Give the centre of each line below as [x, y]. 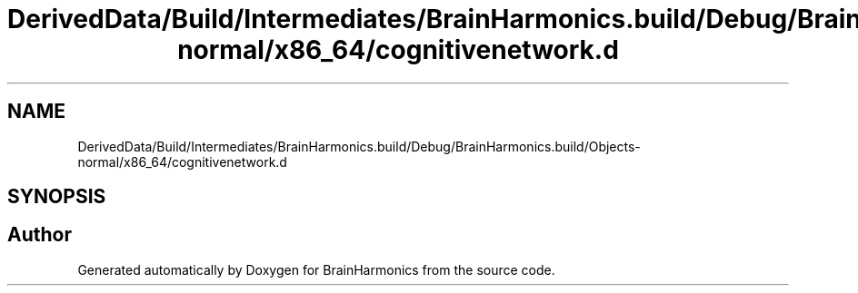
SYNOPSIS [57, 197]
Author [40, 235]
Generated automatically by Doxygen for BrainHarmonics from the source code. [316, 269]
